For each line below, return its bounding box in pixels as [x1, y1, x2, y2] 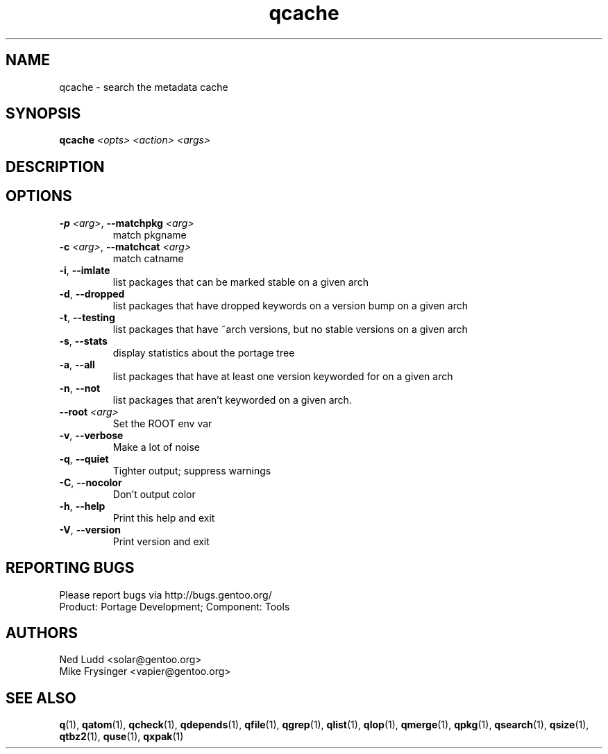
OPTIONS [6, 187, 72, 205]
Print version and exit [112, 535, 210, 547]
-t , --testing [59, 311, 115, 323]
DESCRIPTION [6, 157, 105, 175]
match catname [112, 252, 184, 264]
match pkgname [112, 228, 187, 241]
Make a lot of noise [112, 440, 200, 453]
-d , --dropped [59, 287, 125, 300]
